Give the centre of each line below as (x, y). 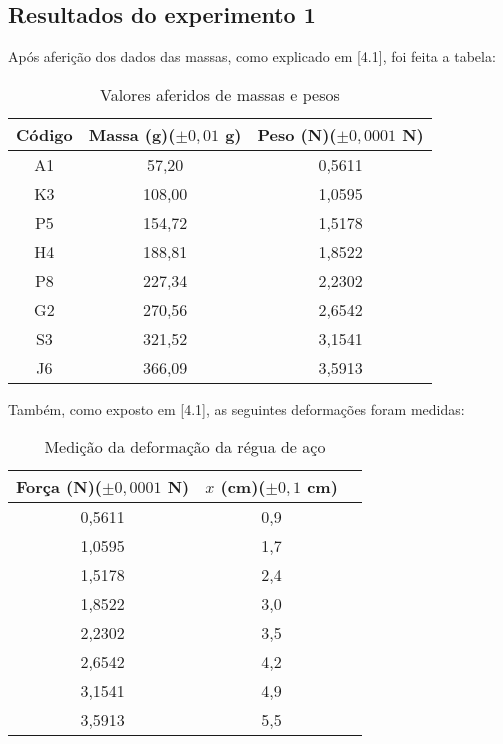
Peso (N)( (297, 134)
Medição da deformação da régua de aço (185, 447)
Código (44, 134)
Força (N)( (59, 487)
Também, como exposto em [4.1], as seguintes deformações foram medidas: (236, 408)
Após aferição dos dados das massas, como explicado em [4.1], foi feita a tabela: (252, 56)
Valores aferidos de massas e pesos (219, 94)
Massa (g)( (132, 134)
